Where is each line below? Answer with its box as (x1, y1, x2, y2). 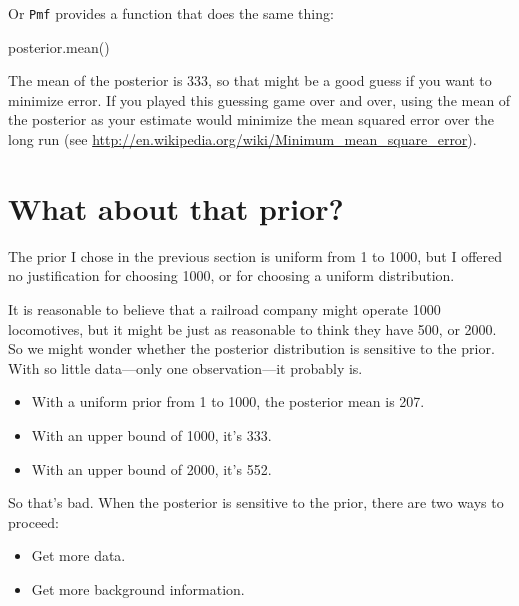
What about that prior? (8, 187, 344, 228)
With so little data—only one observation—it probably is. (8, 357, 363, 378)
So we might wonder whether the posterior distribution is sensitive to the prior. (8, 338, 495, 359)
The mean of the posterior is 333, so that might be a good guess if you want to (8, 70, 492, 91)
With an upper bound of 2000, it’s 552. (31, 458, 272, 479)
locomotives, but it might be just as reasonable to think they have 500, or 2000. (8, 318, 497, 339)
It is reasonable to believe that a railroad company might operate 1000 (8, 298, 441, 319)
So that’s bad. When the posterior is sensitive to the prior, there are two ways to (8, 492, 504, 513)
